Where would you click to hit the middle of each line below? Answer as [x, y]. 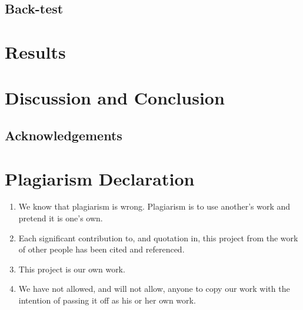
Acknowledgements [64, 135]
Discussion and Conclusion [115, 98]
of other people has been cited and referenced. [101, 249]
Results [35, 51]
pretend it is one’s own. [61, 218]
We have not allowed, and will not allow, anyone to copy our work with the [154, 289]
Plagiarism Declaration [100, 178]
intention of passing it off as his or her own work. [107, 300]
